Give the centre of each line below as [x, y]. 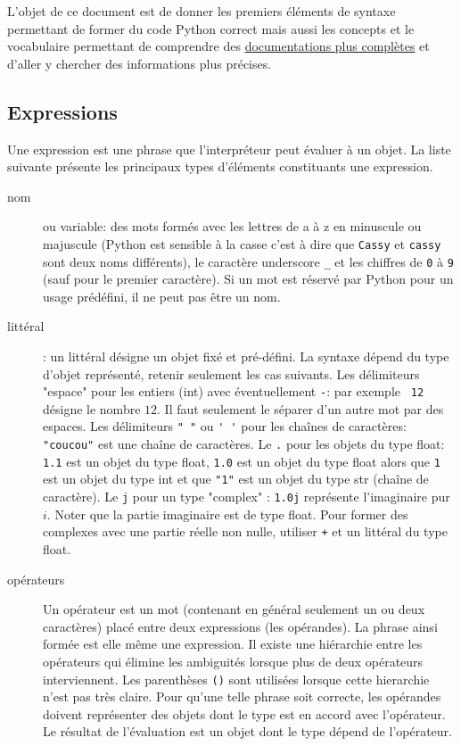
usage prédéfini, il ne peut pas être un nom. [162, 296]
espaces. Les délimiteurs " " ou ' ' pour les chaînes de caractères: [225, 426]
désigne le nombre [92, 408]
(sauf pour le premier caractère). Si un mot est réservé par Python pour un [248, 279]
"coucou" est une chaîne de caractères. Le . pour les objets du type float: [244, 444]
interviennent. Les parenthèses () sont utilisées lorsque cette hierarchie [236, 679]
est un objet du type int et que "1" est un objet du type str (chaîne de [236, 479]
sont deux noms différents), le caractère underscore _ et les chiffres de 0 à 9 [248, 261]
